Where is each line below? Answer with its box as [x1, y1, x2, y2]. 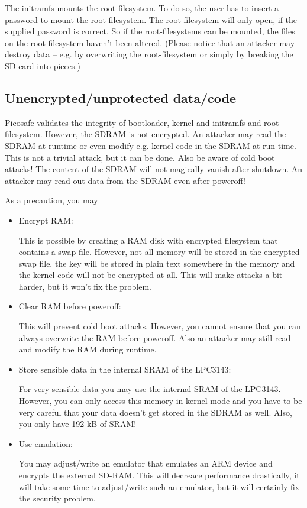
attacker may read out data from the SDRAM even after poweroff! [5, 174, 245, 186]
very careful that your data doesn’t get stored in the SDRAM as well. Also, [18, 406, 292, 418]
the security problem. [18, 492, 96, 504]
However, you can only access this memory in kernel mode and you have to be [18, 394, 302, 407]
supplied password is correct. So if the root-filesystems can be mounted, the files [5, 25, 295, 37]
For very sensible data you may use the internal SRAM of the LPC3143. [18, 383, 281, 395]
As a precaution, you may [5, 194, 98, 206]
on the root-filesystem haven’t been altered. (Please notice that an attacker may [5, 36, 295, 48]
